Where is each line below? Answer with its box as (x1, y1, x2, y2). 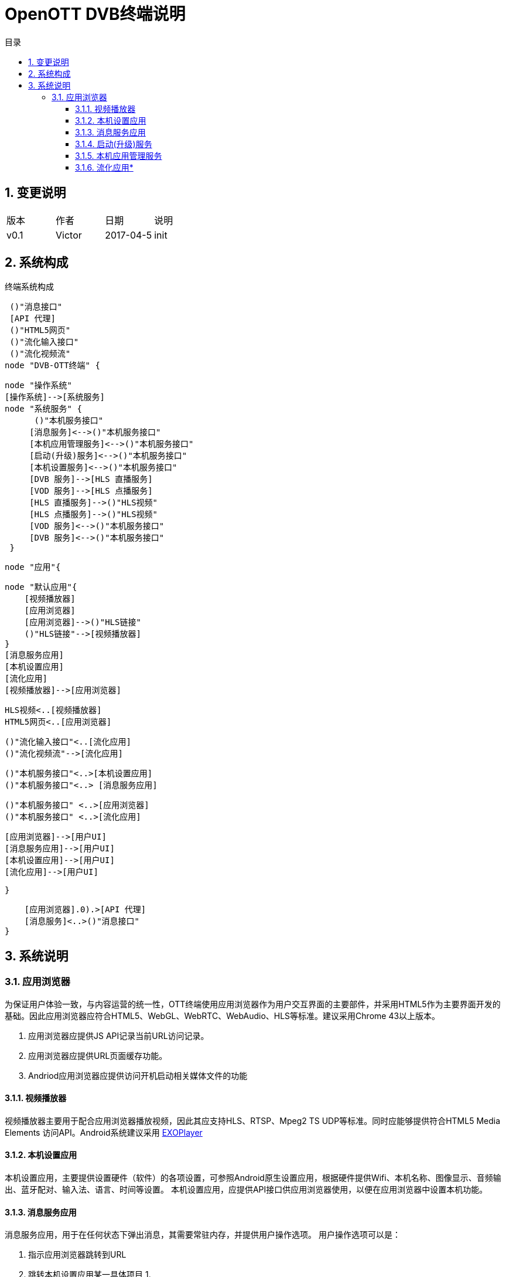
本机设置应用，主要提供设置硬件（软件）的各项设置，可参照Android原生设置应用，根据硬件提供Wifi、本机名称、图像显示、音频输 (5, 1173, 501, 1183)
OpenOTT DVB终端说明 (5, 4, 186, 24)
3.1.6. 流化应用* (75, 162, 134, 172)
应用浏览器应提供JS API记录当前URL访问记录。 (28, 1030, 209, 1041)
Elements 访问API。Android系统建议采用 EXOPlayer (5, 1127, 203, 1137)
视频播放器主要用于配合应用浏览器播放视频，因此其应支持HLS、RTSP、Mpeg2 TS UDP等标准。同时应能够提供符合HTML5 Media (5, 1115, 501, 1126)
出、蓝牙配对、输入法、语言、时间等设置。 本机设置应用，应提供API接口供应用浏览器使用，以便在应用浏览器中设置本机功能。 (5, 1184, 488, 1195)
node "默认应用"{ (5, 582, 77, 592)
